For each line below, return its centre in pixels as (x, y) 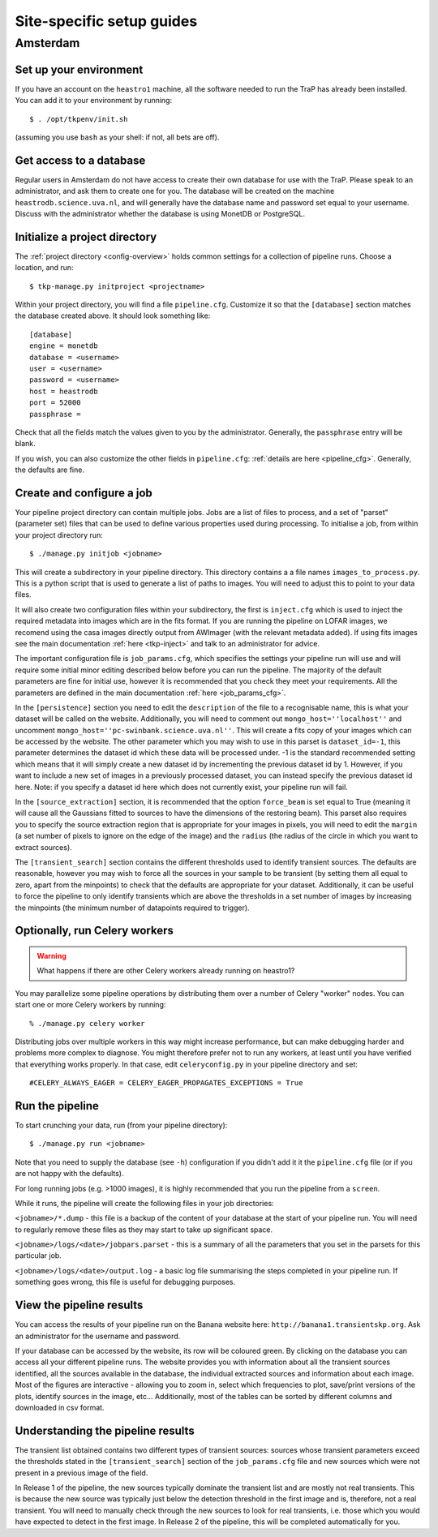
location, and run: (44, 268)
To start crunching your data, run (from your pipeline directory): (121, 1125)
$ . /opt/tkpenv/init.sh (79, 119)
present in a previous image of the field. (82, 1473)
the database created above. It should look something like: (113, 316)
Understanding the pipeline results (105, 1430)
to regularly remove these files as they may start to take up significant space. (144, 1230)
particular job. (39, 1256)
